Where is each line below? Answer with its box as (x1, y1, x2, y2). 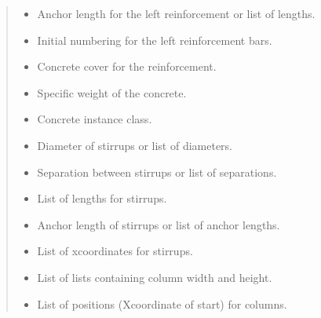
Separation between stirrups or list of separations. (37, 163, 277, 180)
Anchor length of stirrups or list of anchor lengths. (37, 216, 280, 232)
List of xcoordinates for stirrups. (37, 243, 193, 259)
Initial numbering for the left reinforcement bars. (37, 31, 272, 48)
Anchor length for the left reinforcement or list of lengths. (37, 5, 316, 21)
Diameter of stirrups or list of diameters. (37, 137, 233, 153)
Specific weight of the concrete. (37, 84, 187, 101)
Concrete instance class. (37, 111, 152, 127)
